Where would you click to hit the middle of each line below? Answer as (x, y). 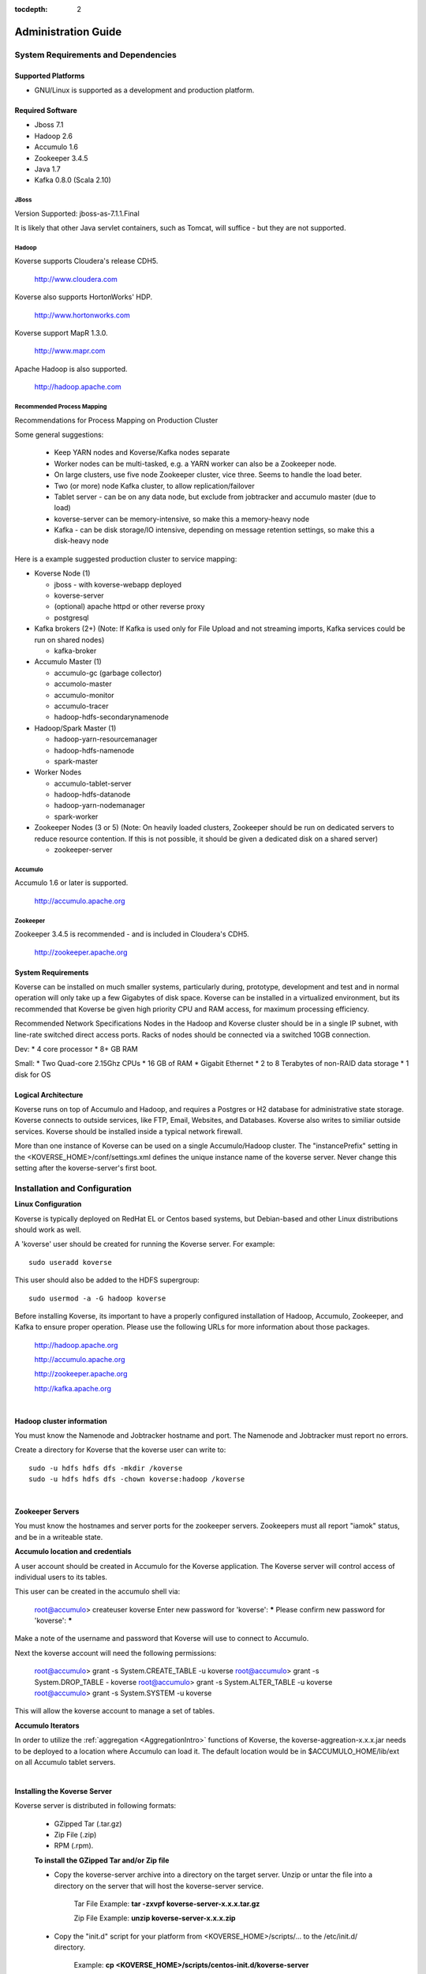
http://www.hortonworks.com (82, 315)
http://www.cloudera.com (76, 279)
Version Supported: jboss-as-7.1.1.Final (77, 213)
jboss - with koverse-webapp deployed (118, 584)
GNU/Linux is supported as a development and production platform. (144, 90)
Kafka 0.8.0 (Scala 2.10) (73, 180)
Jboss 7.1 (49, 125)
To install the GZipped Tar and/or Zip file (102, 1860)
